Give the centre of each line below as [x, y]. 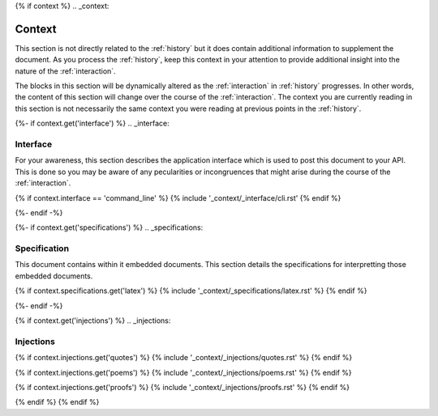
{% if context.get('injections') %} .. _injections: [93, 320]
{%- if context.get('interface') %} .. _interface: [92, 123]
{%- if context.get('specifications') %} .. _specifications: [109, 227]
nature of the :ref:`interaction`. [66, 71]
